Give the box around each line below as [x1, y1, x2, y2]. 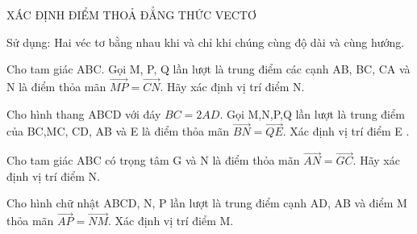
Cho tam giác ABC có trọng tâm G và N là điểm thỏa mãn [6, 152, 300, 169]
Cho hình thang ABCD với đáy [6, 105, 161, 122]
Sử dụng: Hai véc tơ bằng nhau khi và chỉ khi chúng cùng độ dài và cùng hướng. [6, 33, 405, 50]
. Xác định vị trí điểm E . [282, 123, 410, 140]
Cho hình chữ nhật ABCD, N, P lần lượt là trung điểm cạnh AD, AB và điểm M [6, 194, 407, 211]
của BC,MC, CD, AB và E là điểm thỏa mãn [6, 123, 230, 140]
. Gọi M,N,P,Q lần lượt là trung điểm [219, 105, 405, 122]
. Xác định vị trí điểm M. [108, 212, 234, 229]
